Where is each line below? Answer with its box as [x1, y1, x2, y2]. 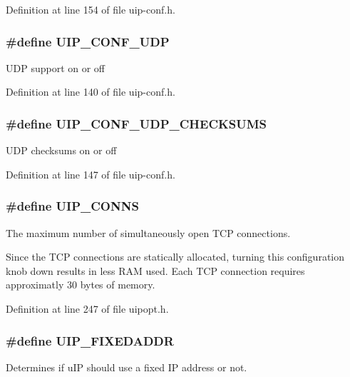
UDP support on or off [6, 60, 105, 75]
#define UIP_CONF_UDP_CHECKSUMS [6, 114, 267, 132]
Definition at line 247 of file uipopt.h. [6, 301, 169, 316]
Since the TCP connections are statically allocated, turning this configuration [6, 249, 345, 264]
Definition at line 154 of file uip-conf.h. [6, 2, 175, 16]
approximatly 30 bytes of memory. [6, 277, 155, 292]
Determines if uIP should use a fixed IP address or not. [6, 359, 247, 374]
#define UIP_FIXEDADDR [6, 331, 174, 349]
